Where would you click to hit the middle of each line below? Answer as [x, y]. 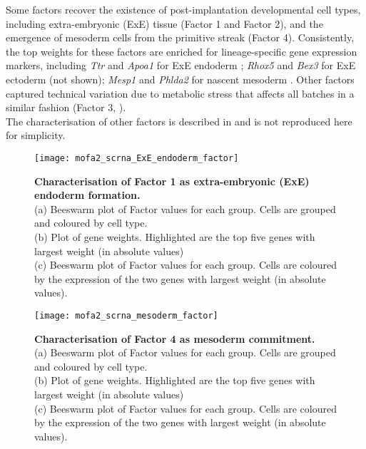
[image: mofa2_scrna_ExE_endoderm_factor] [137, 158]
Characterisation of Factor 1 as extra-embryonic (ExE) [172, 181]
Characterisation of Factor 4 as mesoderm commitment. [175, 338]
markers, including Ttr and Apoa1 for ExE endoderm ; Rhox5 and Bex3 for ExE [181, 65]
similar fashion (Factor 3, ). [66, 107]
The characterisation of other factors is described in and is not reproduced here [179, 121]
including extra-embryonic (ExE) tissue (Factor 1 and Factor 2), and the [164, 23]
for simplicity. [36, 135]
